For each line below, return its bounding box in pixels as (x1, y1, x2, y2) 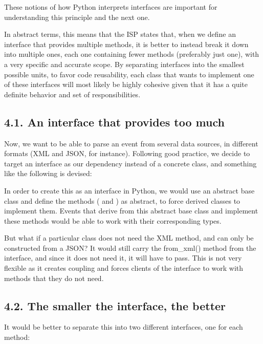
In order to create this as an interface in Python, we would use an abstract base (4, 185, 255, 196)
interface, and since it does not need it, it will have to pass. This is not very (4, 252, 242, 263)
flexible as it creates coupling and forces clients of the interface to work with (4, 263, 244, 273)
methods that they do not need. (4, 272, 104, 283)
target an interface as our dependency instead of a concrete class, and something (4, 158, 257, 168)
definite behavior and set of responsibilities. (4, 89, 141, 99)
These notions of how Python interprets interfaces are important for (4, 2, 217, 12)
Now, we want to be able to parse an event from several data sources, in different (4, 138, 258, 148)
